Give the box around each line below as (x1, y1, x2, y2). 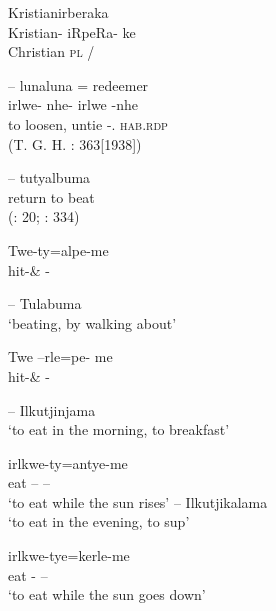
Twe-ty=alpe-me (8, 239, 109, 260)
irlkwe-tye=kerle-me (8, 545, 130, 566)
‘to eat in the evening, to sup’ (8, 511, 190, 532)
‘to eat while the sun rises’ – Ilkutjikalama (8, 491, 268, 512)
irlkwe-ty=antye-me (8, 452, 128, 473)
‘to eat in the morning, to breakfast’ (8, 419, 230, 440)
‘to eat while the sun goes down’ (8, 584, 206, 605)
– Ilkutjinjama (8, 399, 96, 420)
